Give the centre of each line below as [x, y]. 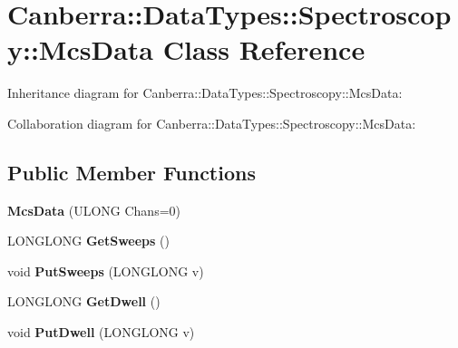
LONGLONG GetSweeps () [88, 241]
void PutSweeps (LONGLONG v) [106, 271]
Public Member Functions [132, 172]
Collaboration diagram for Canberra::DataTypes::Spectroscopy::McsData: [212, 123]
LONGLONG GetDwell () [84, 301]
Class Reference [264, 49]
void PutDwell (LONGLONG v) [101, 332]
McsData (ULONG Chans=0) [94, 210]
